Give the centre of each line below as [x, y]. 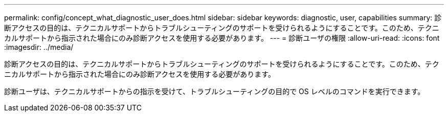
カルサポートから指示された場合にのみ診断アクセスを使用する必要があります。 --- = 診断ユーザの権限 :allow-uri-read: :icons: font [222, 38]
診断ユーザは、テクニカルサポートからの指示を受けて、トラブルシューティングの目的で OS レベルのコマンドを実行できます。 [215, 91]
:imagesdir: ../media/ [39, 47]
